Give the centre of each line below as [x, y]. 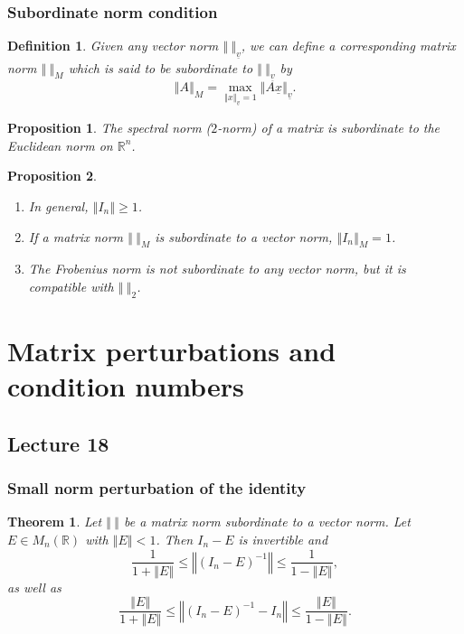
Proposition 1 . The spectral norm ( [109, 128]
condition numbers [126, 386]
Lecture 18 [58, 443]
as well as [34, 587]
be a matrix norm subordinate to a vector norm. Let [267, 522]
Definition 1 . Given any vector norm [113, 46]
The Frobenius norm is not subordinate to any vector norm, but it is [217, 269]
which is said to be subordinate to [161, 67]
